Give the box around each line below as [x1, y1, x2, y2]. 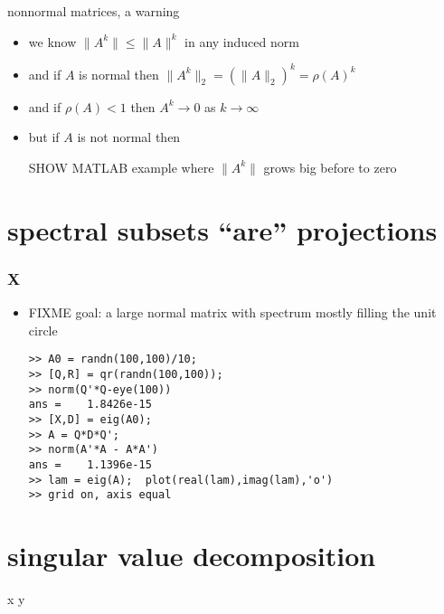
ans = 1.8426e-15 [28, 398, 152, 411]
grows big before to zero [263, 157, 397, 176]
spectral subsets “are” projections [7, 211, 438, 248]
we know [28, 32, 77, 51]
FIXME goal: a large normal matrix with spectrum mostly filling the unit [28, 303, 437, 322]
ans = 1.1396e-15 [28, 458, 152, 471]
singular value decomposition [7, 537, 376, 573]
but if [28, 128, 60, 146]
